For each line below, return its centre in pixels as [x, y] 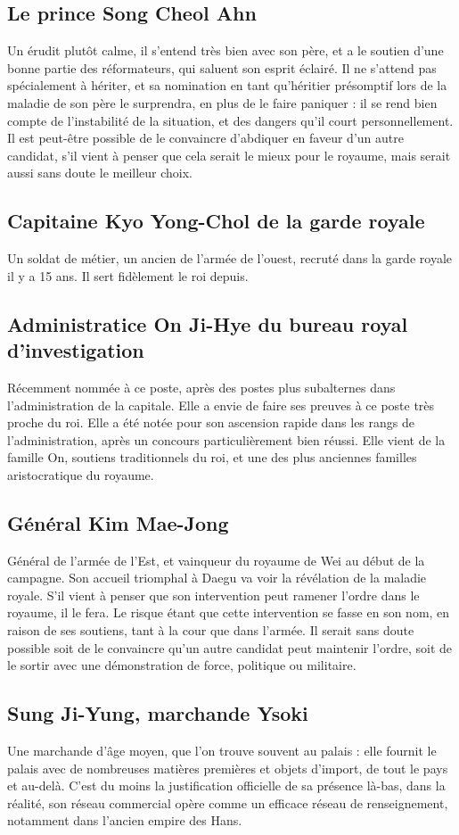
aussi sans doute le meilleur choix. [100, 173]
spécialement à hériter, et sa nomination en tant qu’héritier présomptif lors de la [227, 85]
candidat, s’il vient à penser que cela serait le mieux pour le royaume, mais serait [229, 155]
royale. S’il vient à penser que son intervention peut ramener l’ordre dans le [213, 595]
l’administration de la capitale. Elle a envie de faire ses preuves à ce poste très [221, 405]
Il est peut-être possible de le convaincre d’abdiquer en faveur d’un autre [205, 138]
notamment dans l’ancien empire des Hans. [125, 820]
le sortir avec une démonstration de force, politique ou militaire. [182, 665]
